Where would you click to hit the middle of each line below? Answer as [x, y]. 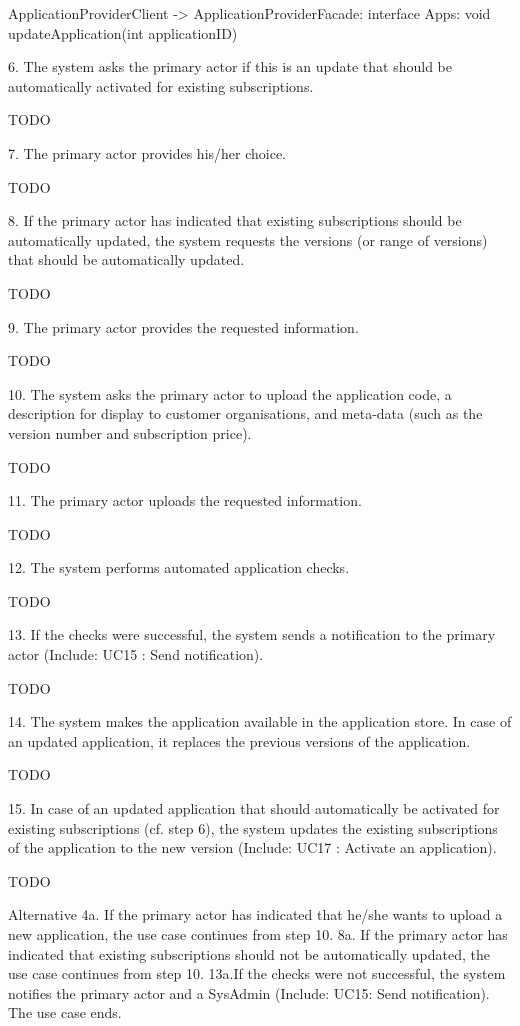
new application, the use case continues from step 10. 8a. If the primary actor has [258, 934]
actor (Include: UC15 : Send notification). [136, 654]
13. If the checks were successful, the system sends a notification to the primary [252, 634]
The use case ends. [65, 1012]
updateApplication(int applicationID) [123, 32]
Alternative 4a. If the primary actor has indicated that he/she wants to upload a [255, 914]
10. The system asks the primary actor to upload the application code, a [230, 393]
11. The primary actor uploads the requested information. [185, 500]
